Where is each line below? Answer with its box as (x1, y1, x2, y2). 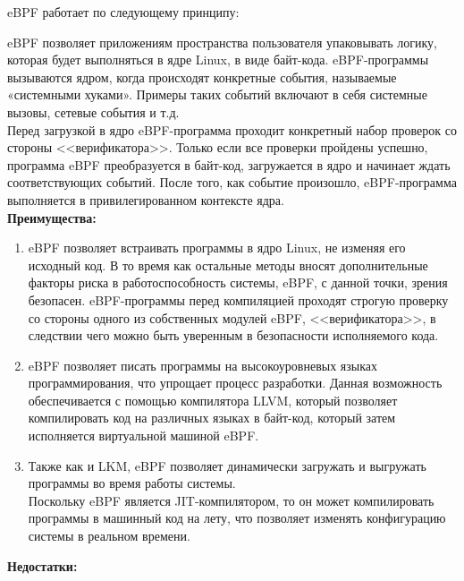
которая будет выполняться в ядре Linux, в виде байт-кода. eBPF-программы (7, 50, 429, 69)
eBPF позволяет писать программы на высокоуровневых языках (28, 355, 377, 374)
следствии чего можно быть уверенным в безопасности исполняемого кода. (28, 326, 439, 345)
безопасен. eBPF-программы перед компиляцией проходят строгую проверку (28, 290, 449, 309)
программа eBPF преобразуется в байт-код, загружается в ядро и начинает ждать (7, 155, 451, 174)
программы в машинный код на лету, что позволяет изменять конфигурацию (28, 508, 446, 527)
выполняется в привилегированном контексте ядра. (7, 190, 284, 209)
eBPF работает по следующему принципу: (7, 3, 240, 21)
